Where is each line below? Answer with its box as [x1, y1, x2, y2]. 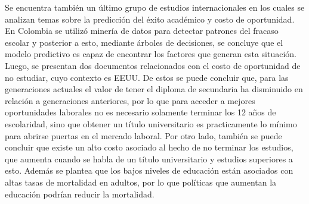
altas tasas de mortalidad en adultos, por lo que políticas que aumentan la [5, 175, 277, 188]
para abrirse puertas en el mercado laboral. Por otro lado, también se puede [5, 129, 282, 142]
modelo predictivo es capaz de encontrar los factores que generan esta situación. [5, 48, 296, 60]
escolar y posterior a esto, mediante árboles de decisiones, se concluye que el [5, 36, 283, 48]
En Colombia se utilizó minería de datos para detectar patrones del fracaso [5, 24, 279, 37]
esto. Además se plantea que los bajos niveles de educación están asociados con [5, 164, 293, 177]
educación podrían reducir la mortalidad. [5, 187, 154, 200]
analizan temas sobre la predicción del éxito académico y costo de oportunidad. [5, 12, 295, 25]
